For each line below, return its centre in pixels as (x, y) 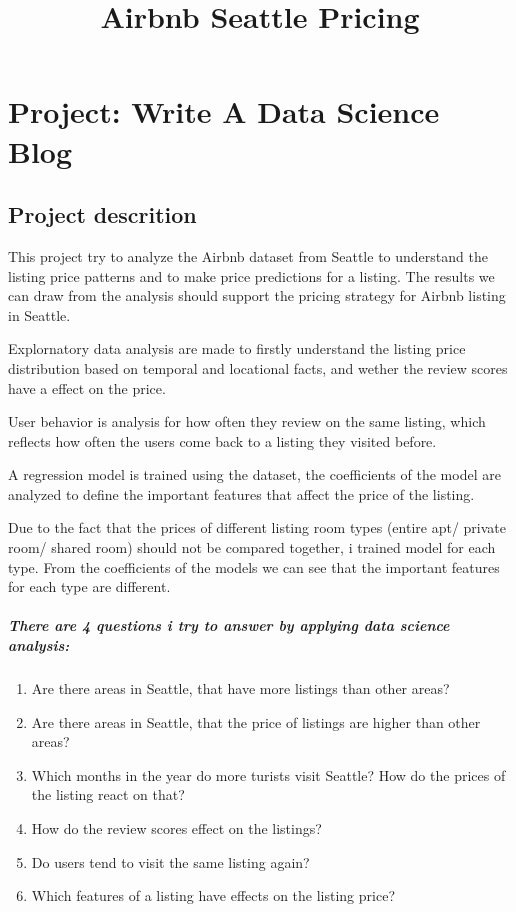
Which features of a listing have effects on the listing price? (213, 895)
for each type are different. (89, 586)
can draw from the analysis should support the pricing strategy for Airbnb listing (257, 295)
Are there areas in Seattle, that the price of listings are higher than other (256, 721)
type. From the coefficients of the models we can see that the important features (254, 566)
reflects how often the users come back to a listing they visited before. (222, 440)
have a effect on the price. (87, 387)
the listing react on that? (108, 794)
